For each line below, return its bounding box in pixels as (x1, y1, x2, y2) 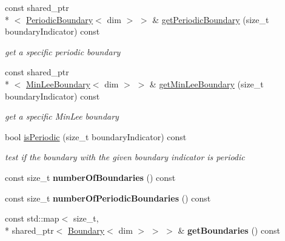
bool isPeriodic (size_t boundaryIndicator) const (5, 130, 187, 143)
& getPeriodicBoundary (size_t (152, 13, 269, 25)
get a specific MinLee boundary (5, 110, 119, 123)
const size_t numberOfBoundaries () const (5, 171, 176, 183)
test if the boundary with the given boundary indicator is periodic (5, 151, 245, 163)
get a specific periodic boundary (5, 45, 121, 58)
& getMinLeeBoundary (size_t (149, 77, 264, 90)
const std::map (5, 212, 59, 225)
